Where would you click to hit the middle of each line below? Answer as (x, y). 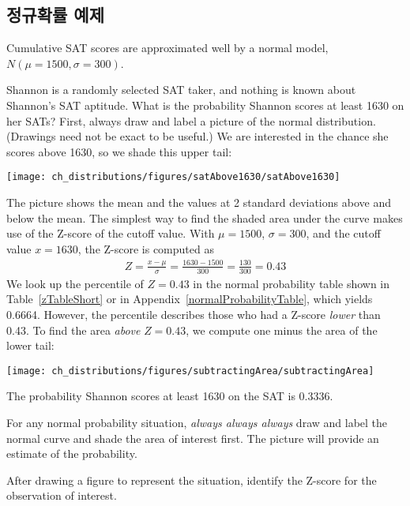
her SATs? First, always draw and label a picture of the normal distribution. (191, 120)
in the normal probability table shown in (292, 283)
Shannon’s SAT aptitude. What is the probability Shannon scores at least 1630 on (205, 105)
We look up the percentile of (75, 283)
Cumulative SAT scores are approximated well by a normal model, (167, 48)
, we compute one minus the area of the (282, 330)
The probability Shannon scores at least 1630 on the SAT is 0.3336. (170, 396)
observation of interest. (62, 495)
